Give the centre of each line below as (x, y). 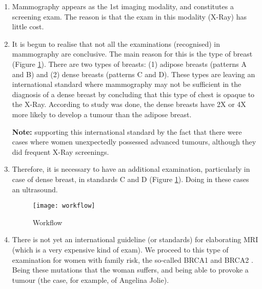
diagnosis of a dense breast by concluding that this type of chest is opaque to (133, 94)
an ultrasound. (35, 189)
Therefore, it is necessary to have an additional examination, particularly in (131, 169)
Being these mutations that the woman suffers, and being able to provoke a (130, 270)
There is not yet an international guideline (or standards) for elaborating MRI (135, 239)
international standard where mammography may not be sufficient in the (127, 84)
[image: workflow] (64, 206)
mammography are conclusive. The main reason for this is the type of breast (132, 54)
